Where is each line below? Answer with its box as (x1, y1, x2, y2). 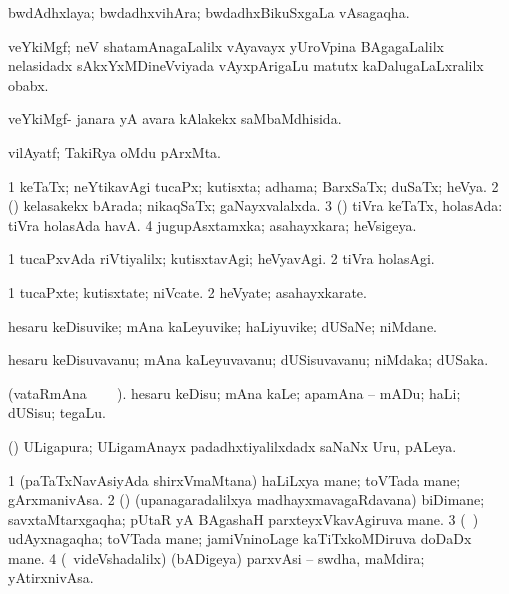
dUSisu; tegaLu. (8, 402, 106, 423)
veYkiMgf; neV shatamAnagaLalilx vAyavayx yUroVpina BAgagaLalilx (8, 35, 444, 56)
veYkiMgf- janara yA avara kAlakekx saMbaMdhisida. (8, 108, 342, 129)
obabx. (8, 74, 49, 95)
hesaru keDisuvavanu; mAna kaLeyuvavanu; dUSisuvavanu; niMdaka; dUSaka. (8, 349, 489, 370)
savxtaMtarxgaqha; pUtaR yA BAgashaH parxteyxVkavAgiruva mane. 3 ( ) (8, 508, 479, 529)
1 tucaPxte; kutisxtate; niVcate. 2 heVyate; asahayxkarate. (8, 281, 367, 302)
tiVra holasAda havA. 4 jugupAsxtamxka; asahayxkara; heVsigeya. (8, 214, 417, 235)
